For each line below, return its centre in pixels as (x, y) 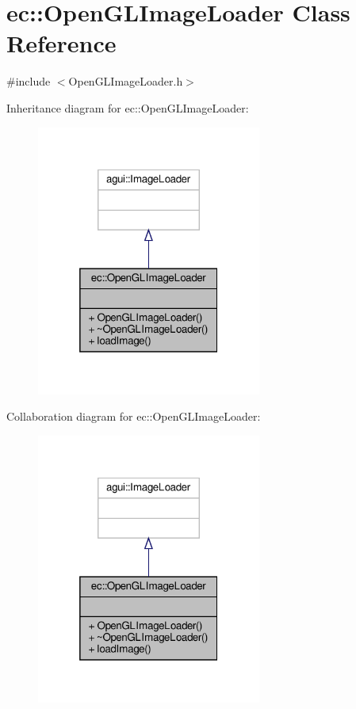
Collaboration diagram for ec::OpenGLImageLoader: (134, 416)
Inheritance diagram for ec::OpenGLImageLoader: (128, 107)
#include (29, 81)
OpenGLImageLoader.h (126, 81)
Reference (61, 43)
